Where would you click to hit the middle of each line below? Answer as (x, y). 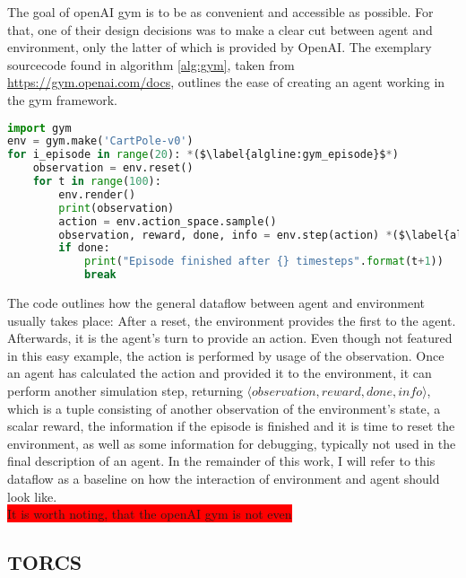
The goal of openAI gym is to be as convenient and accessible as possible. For (220, 12)
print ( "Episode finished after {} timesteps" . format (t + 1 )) (263, 262)
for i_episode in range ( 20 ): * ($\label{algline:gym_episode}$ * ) (203, 155)
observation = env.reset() (113, 168)
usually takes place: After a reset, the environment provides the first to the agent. (232, 320)
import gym (39, 128)
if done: (84, 248)
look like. (32, 496)
